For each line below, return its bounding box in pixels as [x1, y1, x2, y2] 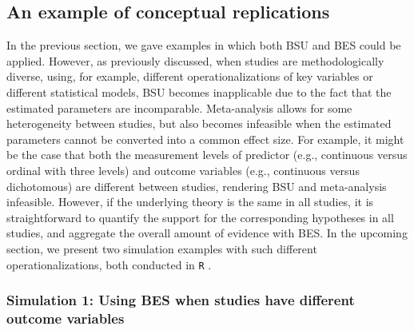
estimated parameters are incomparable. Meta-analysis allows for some [6, 99, 352, 116]
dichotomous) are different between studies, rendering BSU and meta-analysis [6, 177, 387, 194]
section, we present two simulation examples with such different [6, 240, 317, 256]
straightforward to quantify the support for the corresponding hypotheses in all [6, 209, 394, 225]
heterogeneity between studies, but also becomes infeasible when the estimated [6, 115, 392, 132]
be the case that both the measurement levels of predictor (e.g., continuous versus [6, 146, 408, 163]
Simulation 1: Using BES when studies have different [6, 290, 355, 310]
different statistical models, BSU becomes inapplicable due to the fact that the [6, 83, 392, 100]
